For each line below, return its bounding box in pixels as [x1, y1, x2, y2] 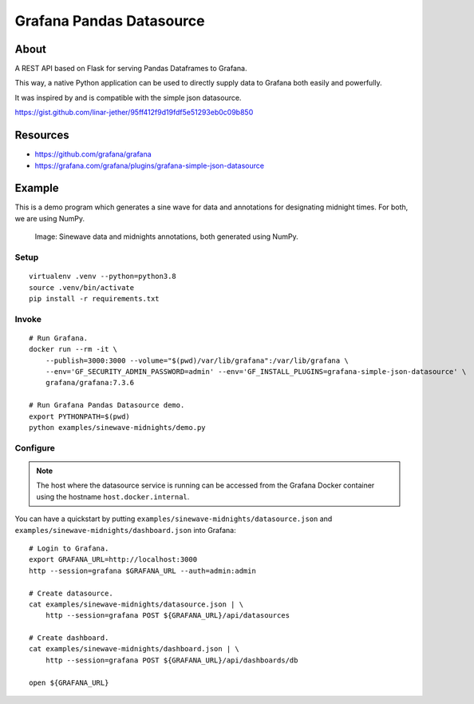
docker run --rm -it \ [29, 344, 118, 354]
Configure [14, 442, 55, 453]
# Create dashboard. [29, 634, 109, 642]
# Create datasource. [29, 588, 113, 598]
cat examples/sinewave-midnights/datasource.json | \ [29, 599, 243, 609]
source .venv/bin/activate [29, 283, 135, 292]
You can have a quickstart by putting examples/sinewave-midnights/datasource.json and [14, 514, 333, 523]
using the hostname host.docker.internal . [36, 491, 190, 501]
